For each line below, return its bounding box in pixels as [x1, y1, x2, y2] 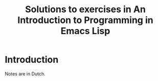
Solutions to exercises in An [25, 4, 146, 15]
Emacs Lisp [60, 25, 110, 37]
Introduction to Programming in [17, 14, 154, 26]
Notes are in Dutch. [5, 70, 46, 77]
